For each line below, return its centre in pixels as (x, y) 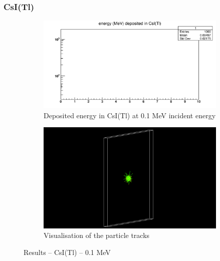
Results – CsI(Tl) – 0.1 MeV (67, 252)
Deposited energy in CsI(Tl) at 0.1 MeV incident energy (130, 115)
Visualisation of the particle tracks (97, 235)
